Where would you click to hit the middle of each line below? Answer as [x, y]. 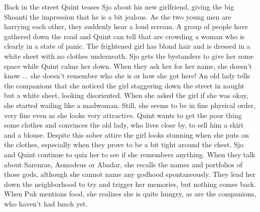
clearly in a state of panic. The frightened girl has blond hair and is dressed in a [127, 46]
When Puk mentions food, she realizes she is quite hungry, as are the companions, [130, 194]
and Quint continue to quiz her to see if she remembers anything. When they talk [130, 154]
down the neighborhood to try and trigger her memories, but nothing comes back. [130, 184]
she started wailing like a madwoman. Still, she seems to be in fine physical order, [130, 105]
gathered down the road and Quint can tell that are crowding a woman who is [124, 36]
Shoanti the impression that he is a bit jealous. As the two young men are [118, 16]
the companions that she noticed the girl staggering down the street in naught [124, 85]
